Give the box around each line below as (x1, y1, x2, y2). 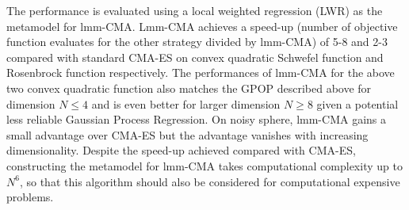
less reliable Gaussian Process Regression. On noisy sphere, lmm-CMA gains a (6, 111, 386, 128)
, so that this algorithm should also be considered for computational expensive (19, 173, 400, 189)
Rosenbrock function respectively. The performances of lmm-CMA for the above (6, 64, 395, 81)
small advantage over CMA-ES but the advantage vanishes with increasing (6, 126, 369, 143)
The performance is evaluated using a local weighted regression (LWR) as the (6, 2, 383, 18)
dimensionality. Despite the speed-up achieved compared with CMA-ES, (6, 142, 356, 158)
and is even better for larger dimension (91, 95, 281, 112)
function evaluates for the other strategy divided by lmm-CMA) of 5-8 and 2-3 (6, 33, 388, 50)
